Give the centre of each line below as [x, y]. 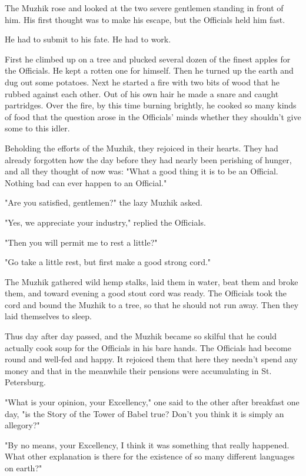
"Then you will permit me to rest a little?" [81, 242]
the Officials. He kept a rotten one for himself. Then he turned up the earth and [149, 70]
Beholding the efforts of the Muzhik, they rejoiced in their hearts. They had [142, 148]
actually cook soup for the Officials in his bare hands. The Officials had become [148, 347]
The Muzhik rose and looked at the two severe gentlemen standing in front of [144, 8]
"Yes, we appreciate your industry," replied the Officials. [105, 222]
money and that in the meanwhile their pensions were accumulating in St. [138, 370]
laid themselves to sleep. [48, 316]
